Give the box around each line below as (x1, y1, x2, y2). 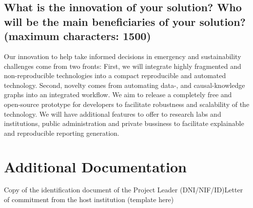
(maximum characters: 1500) (4, 28, 151, 43)
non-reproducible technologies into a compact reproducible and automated (4, 70, 226, 81)
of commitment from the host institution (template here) (4, 194, 174, 205)
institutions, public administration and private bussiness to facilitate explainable (4, 118, 244, 128)
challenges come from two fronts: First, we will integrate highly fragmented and (4, 61, 241, 71)
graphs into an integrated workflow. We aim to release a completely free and (4, 89, 232, 100)
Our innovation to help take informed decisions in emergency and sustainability (4, 51, 241, 61)
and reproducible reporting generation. (4, 127, 119, 138)
